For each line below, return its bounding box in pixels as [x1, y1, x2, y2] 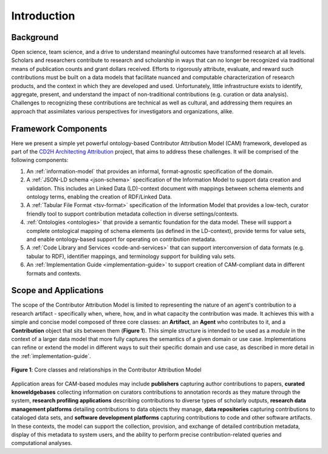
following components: [11, 157, 69, 164]
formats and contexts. [26, 269, 81, 277]
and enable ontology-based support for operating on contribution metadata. [26, 235, 217, 243]
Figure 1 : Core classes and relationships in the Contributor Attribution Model [11, 366, 202, 373]
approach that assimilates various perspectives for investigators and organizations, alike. [11, 107, 234, 115]
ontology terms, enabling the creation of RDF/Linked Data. [26, 193, 173, 200]
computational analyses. [11, 439, 73, 447]
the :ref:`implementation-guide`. [11, 352, 91, 359]
